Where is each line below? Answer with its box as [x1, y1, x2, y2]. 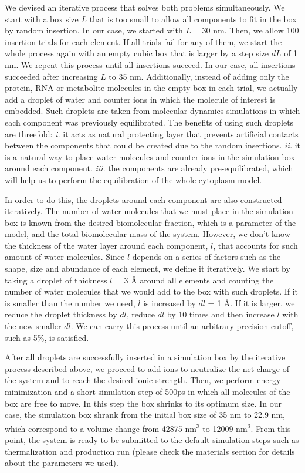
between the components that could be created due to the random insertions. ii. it [5, 139, 301, 151]
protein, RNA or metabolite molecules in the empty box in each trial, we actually [5, 82, 298, 94]
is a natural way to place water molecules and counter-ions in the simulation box [5, 150, 295, 163]
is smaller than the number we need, [5, 296, 135, 309]
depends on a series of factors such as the [132, 251, 281, 263]
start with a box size [5, 12, 79, 25]
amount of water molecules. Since [5, 251, 125, 263]
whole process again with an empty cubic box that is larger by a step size [5, 47, 269, 59]
